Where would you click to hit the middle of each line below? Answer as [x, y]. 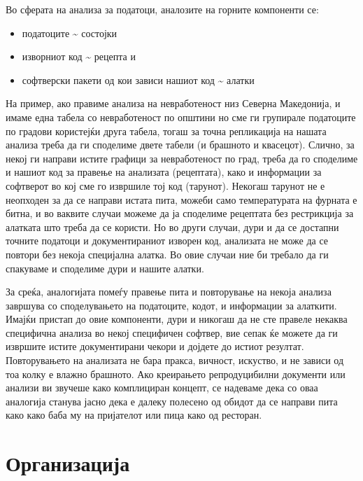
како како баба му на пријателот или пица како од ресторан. [134, 415]
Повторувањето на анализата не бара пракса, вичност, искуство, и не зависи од [175, 360]
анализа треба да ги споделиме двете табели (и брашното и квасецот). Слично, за [180, 145]
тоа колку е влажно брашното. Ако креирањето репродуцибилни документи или [176, 374]
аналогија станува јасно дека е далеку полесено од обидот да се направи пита [172, 401]
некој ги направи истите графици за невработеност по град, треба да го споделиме [182, 158]
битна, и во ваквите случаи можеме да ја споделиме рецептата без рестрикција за [180, 213]
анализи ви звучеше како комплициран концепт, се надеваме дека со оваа [162, 388]
